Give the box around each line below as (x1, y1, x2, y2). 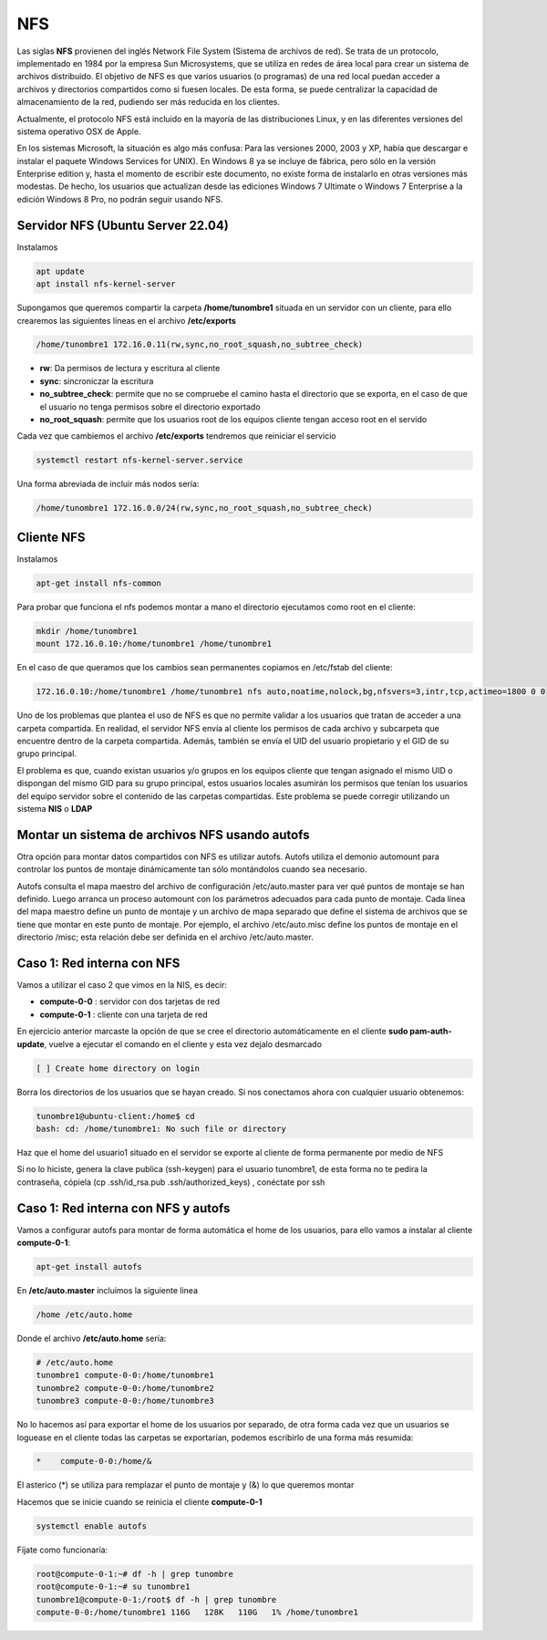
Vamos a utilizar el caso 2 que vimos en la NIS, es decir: (16, 980, 228, 991)
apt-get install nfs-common (36, 577, 161, 588)
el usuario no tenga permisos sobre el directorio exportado (39, 401, 261, 412)
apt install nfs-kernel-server (36, 279, 177, 289)
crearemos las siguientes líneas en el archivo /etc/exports (16, 315, 237, 326)
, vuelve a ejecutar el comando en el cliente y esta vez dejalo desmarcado (44, 1038, 323, 1049)
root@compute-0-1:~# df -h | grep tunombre (36, 1569, 234, 1579)
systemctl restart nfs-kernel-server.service (36, 455, 243, 465)
